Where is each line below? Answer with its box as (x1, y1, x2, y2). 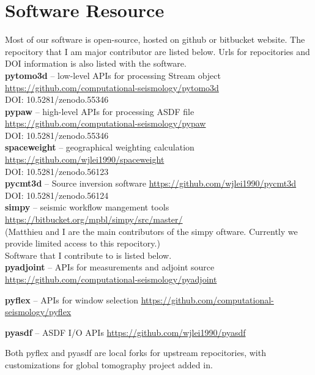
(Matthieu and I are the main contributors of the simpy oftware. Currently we (5, 225, 298, 237)
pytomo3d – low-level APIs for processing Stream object (5, 69, 221, 81)
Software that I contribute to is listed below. (5, 248, 172, 261)
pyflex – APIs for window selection (5, 293, 138, 306)
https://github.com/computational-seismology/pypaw (5, 117, 206, 130)
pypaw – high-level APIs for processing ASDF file (5, 105, 195, 117)
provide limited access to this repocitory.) (5, 237, 160, 250)
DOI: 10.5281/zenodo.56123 (5, 165, 109, 177)
